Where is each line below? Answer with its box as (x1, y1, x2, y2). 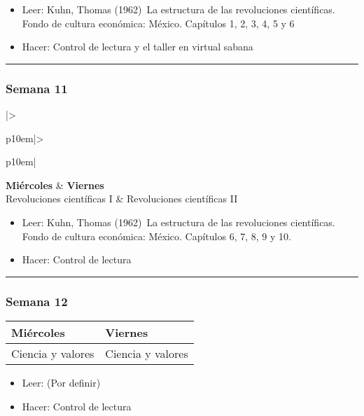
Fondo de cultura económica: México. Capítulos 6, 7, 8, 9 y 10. (22, 228, 291, 243)
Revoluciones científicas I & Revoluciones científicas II (6, 191, 238, 206)
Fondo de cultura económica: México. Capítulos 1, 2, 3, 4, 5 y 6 (22, 15, 295, 30)
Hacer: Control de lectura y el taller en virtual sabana (22, 39, 253, 54)
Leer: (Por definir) (22, 375, 101, 389)
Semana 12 (6, 292, 68, 310)
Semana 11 (6, 79, 68, 97)
